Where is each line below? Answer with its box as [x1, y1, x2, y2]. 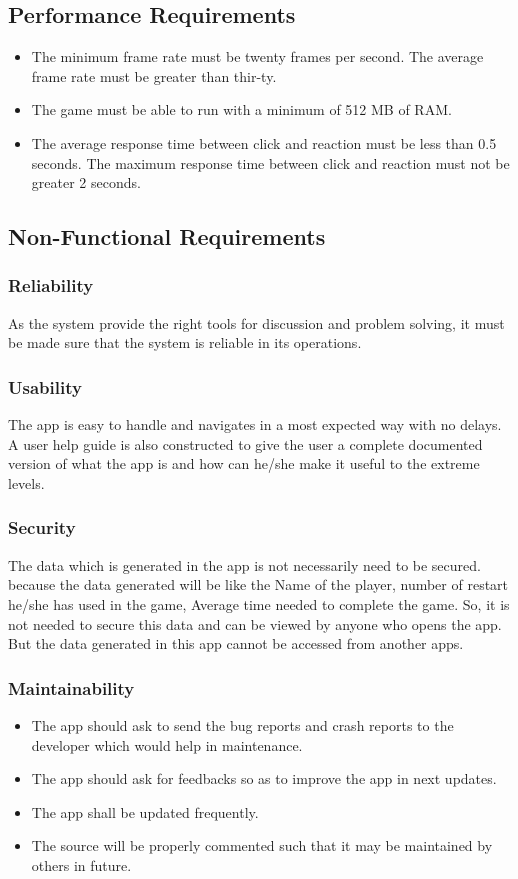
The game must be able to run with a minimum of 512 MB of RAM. [31, 99, 452, 120]
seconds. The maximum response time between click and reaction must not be [31, 152, 510, 173]
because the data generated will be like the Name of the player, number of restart [8, 574, 509, 595]
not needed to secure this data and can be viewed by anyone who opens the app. [8, 613, 502, 634]
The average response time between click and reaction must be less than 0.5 [31, 132, 497, 153]
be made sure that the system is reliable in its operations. [8, 332, 362, 353]
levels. [8, 472, 45, 493]
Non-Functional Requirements [8, 221, 326, 252]
